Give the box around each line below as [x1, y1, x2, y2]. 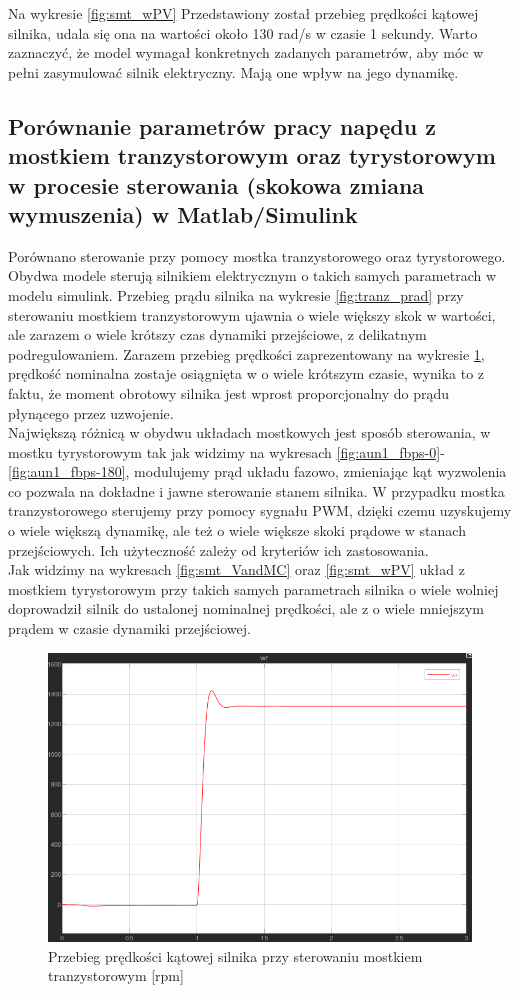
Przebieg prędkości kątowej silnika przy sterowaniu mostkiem [48, 945, 423, 966]
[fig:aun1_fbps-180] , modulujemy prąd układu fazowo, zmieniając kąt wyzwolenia [8, 461, 507, 482]
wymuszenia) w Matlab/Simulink [8, 198, 358, 229]
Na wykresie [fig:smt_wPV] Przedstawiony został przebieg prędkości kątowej [8, 3, 479, 23]
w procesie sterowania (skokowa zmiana [8, 169, 425, 200]
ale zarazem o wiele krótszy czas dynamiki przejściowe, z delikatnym [8, 324, 427, 345]
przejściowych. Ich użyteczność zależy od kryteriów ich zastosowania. [8, 539, 429, 560]
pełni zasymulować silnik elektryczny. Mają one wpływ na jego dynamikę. [8, 61, 459, 82]
